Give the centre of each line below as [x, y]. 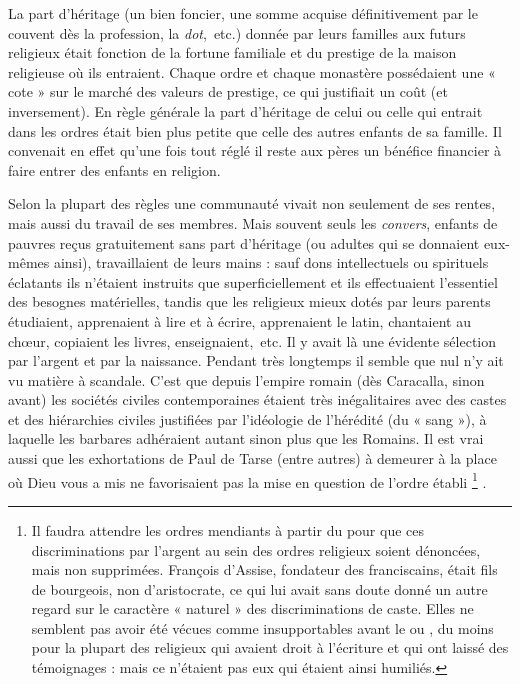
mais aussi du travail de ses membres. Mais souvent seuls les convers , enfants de [253, 222]
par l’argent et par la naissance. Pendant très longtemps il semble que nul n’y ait [256, 360]
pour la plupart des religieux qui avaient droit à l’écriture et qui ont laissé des [270, 647]
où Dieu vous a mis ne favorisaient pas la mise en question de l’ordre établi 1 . [247, 480]
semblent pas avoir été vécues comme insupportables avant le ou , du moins [262, 627]
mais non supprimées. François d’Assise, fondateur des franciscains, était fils [264, 569]
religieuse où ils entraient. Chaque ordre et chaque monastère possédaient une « [252, 71]
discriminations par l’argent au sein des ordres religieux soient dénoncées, [256, 549]
